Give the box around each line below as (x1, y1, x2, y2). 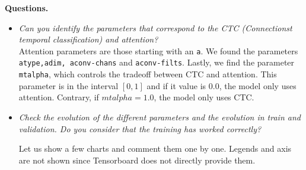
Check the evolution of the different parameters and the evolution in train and (18, 110, 301, 123)
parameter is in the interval (18, 79, 119, 91)
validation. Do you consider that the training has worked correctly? (18, 122, 262, 135)
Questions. (5, 2, 49, 14)
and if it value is (146, 79, 206, 91)
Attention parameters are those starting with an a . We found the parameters (18, 44, 298, 57)
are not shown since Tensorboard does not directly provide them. (18, 153, 256, 166)
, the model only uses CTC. (154, 91, 254, 103)
